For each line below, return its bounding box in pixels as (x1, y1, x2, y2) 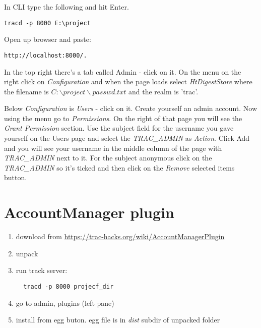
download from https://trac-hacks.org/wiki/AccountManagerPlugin (16, 231, 225, 242)
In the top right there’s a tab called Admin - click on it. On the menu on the (4, 66, 241, 77)
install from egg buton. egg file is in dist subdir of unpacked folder (16, 314, 220, 325)
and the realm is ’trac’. (128, 86, 199, 96)
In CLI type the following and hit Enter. (4, 2, 129, 12)
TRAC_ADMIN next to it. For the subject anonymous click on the (4, 152, 212, 163)
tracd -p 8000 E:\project (4, 19, 91, 27)
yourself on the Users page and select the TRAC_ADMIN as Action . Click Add (4, 133, 250, 143)
